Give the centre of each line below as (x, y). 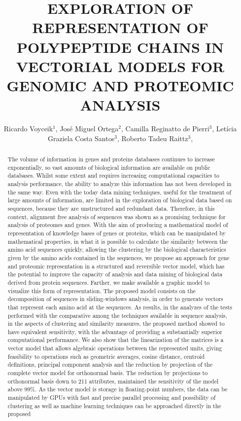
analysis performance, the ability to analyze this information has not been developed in (120, 184)
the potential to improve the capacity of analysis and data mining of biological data (115, 274)
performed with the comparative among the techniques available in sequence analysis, (117, 315)
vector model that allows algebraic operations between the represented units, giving (115, 348)
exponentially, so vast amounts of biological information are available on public (109, 167)
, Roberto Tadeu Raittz (153, 138)
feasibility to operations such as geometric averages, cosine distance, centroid (106, 356)
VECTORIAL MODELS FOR (120, 66)
